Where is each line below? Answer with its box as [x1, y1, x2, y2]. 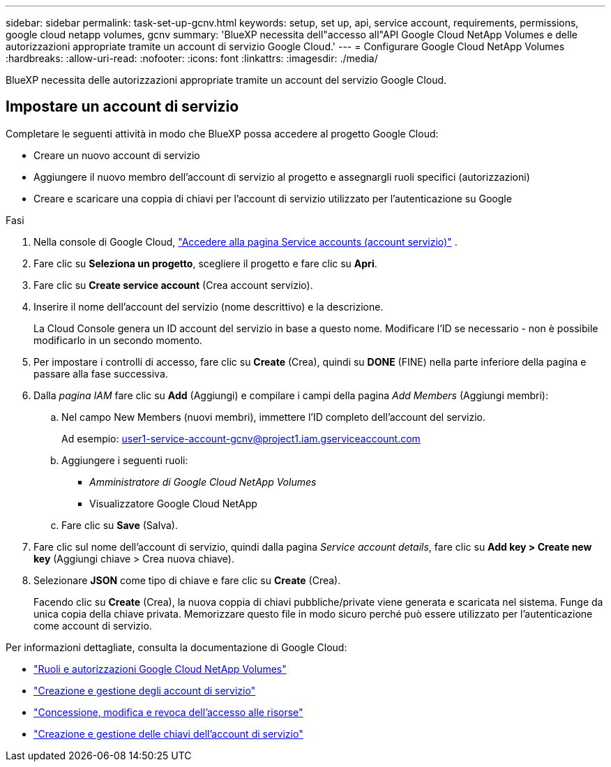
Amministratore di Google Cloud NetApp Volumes [89, 475, 317, 488]
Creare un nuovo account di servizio [33, 149, 200, 161]
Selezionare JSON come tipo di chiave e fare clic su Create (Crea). [33, 574, 341, 586]
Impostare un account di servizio [6, 98, 239, 116]
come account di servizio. [33, 619, 152, 632]
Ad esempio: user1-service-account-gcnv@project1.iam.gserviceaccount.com [61, 432, 421, 445]
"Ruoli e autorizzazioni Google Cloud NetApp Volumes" [33, 662, 287, 675]
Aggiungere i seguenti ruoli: [61, 454, 188, 466]
